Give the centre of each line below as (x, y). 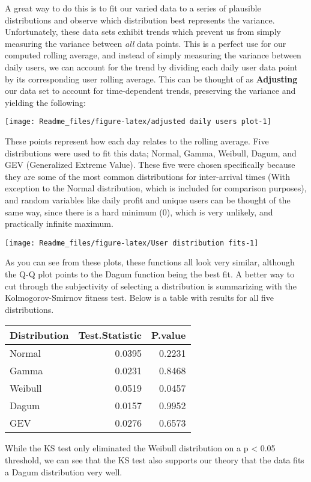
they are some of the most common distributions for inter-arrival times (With (148, 176)
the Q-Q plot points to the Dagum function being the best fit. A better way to (150, 274)
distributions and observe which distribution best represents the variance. (140, 20)
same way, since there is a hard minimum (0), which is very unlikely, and (139, 212)
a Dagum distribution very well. (64, 471)
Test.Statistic (110, 335)
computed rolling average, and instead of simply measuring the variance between (153, 55)
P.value (168, 335)
